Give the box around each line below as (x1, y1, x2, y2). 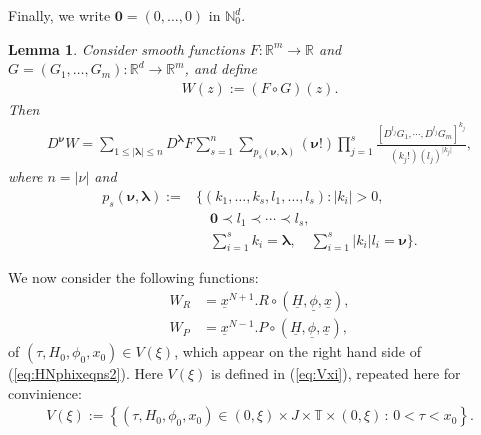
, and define (184, 58, 257, 79)
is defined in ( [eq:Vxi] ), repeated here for (211, 363, 461, 384)
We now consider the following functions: (8, 267, 259, 288)
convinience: (8, 382, 82, 403)
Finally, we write (8, 5, 111, 25)
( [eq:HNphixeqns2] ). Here (8, 363, 163, 384)
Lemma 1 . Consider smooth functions (8, 38, 245, 59)
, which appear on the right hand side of (174, 341, 421, 362)
